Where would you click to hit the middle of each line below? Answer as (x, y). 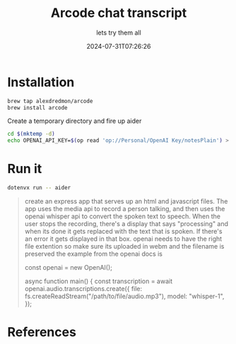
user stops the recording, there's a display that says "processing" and (126, 224)
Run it (25, 169)
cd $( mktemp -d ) (31, 134)
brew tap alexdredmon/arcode (50, 101)
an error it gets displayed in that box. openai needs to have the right (123, 239)
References (42, 332)
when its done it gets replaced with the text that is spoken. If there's (123, 231)
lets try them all (119, 32)
